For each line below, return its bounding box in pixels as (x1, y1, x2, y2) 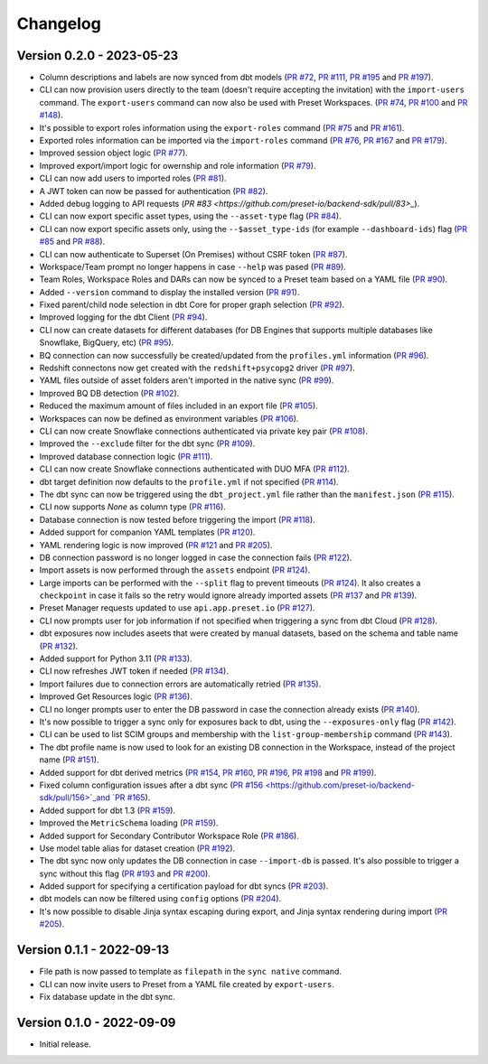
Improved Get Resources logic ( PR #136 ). (39, 691, 193, 702)
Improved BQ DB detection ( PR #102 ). (39, 387, 180, 398)
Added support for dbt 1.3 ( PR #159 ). (39, 805, 176, 816)
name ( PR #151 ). (39, 754, 99, 765)
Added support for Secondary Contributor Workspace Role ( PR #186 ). (39, 830, 300, 841)
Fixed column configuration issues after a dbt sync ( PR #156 (39, 779, 264, 790)
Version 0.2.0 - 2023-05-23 (16, 48, 179, 63)
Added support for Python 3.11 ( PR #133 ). (39, 653, 193, 664)
